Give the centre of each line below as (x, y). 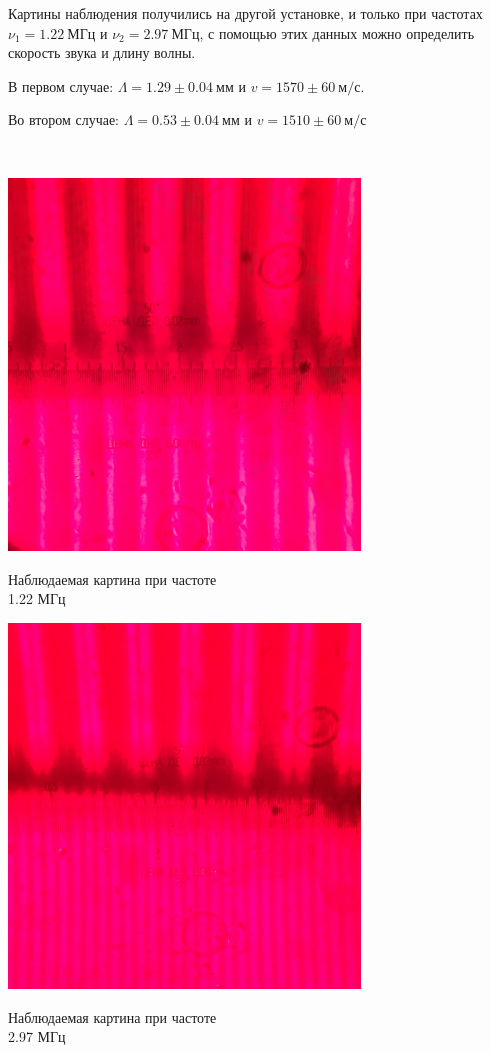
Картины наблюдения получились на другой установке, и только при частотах (245, 13)
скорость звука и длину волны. (102, 52)
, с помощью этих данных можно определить (337, 32)
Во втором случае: (64, 119)
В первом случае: (61, 85)
